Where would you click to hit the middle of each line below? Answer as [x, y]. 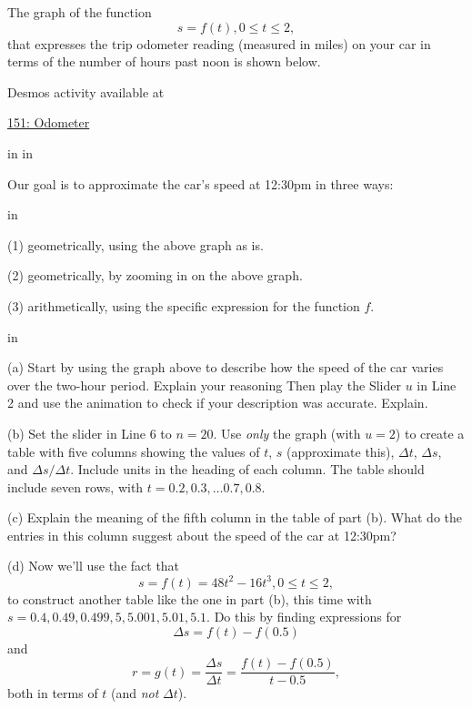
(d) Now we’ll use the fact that [94, 566]
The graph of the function [80, 12]
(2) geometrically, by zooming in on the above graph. [155, 275]
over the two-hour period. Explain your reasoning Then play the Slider [205, 385]
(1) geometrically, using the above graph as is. [136, 244]
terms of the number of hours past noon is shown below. [164, 61]
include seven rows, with [75, 486]
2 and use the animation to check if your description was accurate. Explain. [218, 403]
